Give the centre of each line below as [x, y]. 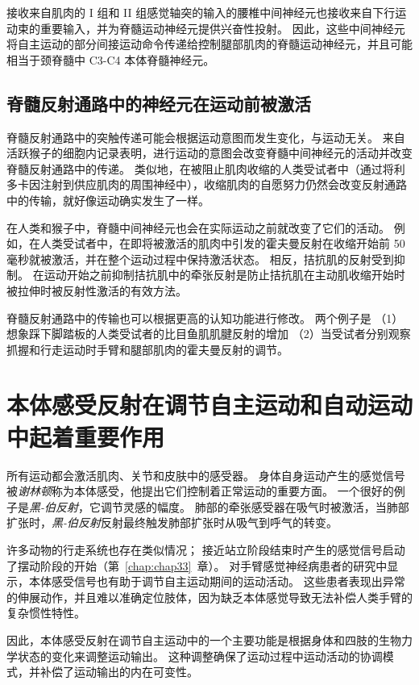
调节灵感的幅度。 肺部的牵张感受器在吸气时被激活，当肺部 [255, 506]
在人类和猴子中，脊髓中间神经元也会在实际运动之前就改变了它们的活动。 [198, 227]
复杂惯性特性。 [46, 613]
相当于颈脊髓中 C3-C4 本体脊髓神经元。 [111, 59]
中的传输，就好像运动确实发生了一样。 [108, 200]
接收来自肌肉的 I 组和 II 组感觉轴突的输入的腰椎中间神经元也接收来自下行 [201, 12]
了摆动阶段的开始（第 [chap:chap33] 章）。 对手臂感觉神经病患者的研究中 [197, 565]
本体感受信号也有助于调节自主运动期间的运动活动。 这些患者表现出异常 [217, 581]
